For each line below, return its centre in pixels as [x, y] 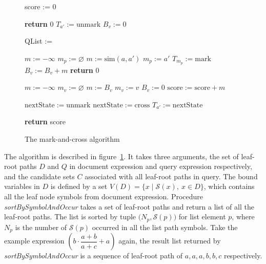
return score [45, 121]
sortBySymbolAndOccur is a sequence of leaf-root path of [94, 256]
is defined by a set [79, 186]
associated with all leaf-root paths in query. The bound [171, 176]
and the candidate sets [39, 176]
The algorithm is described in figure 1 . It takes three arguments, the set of [121, 156]
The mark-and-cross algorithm [72, 139]
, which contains [229, 186]
